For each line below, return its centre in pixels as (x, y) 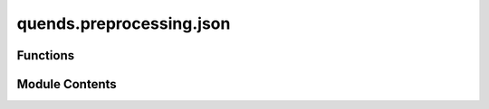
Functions (46, 55)
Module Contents (67, 84)
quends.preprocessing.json (124, 23)
